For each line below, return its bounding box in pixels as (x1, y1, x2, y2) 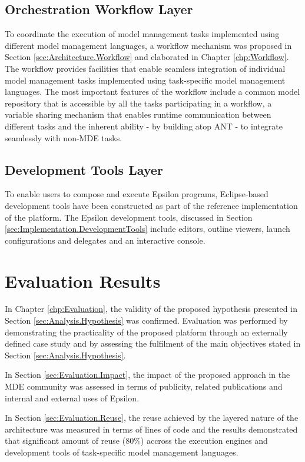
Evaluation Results (5, 268, 161, 293)
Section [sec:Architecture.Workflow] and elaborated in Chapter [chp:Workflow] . (5, 51, 289, 63)
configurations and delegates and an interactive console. (5, 234, 205, 246)
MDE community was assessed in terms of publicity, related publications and (5, 380, 283, 392)
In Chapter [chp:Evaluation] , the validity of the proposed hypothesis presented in (5, 303, 297, 315)
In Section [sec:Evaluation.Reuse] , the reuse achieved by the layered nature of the (5, 411, 299, 424)
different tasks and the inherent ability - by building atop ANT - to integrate (5, 119, 283, 132)
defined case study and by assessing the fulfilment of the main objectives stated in (5, 337, 301, 350)
